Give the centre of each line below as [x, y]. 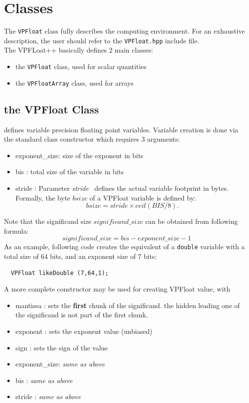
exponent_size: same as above [60, 364]
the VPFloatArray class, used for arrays [75, 82]
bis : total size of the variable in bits [69, 172]
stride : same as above [48, 396]
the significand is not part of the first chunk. [82, 315]
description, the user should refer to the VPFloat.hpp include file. [102, 40]
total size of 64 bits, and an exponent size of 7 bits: [80, 256]
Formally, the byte [43, 197]
